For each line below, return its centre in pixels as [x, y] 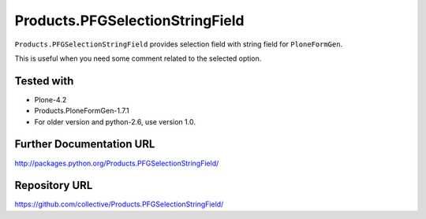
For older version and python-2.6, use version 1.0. [115, 121]
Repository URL [54, 186]
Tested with [44, 81]
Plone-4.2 [50, 99]
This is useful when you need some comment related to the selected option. [138, 58]
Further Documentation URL [85, 145]
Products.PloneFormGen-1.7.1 [82, 111]
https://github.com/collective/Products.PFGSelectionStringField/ [119, 204]
